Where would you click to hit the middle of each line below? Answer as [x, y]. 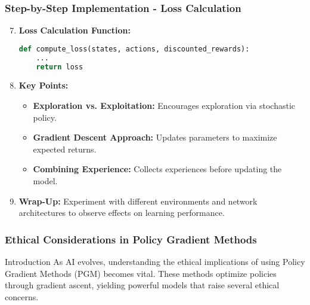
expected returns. [65, 149]
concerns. [22, 296]
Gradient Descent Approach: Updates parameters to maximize [155, 137]
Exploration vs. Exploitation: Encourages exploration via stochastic [164, 106]
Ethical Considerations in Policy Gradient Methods [131, 239]
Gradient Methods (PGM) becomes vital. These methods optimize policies [141, 273]
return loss [60, 67]
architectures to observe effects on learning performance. [122, 213]
